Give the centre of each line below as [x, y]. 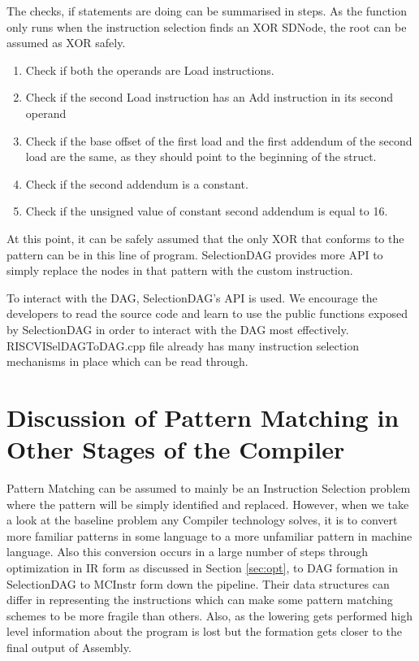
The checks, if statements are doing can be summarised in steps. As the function [207, 11]
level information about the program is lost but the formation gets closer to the [205, 631]
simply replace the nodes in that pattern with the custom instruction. [180, 270]
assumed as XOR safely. [66, 43]
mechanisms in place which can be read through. [127, 361]
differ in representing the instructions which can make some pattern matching [200, 600]
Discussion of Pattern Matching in [203, 417]
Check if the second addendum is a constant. [137, 183]
